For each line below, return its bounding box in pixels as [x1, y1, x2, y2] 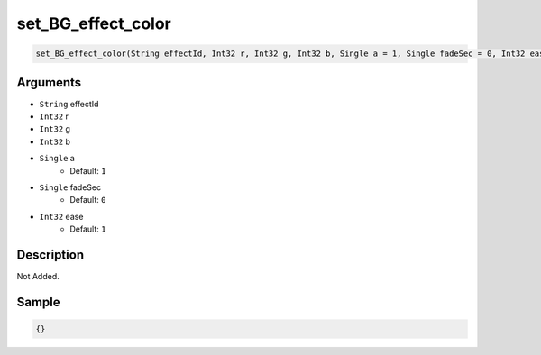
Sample [16, 294, 60, 310]
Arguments [16, 75, 82, 90]
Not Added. [16, 271, 60, 282]
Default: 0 [69, 195, 106, 205]
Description [16, 247, 85, 262]
